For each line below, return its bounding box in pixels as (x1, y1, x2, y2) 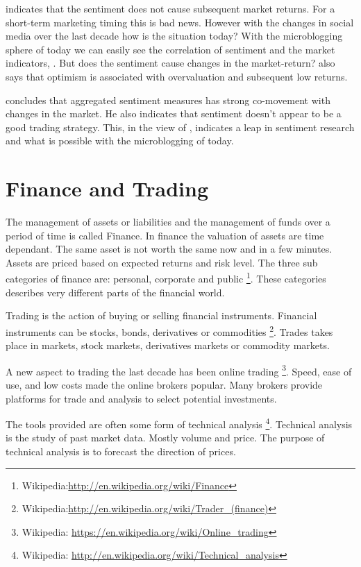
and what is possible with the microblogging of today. (6, 133, 234, 148)
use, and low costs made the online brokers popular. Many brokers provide (6, 377, 323, 391)
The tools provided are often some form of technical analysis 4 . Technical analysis (6, 415, 353, 431)
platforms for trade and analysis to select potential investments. (6, 391, 277, 405)
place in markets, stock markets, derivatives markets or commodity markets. (6, 338, 330, 353)
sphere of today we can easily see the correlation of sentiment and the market (6, 42, 335, 56)
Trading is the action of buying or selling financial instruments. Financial (6, 308, 317, 323)
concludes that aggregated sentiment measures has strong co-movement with (6, 92, 330, 107)
